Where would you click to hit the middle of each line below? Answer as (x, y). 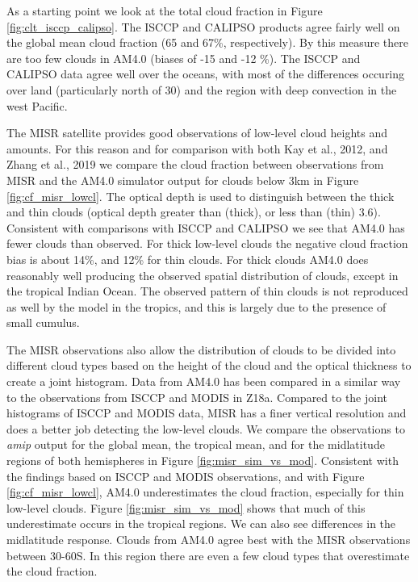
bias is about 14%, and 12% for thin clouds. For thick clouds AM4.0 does (188, 259)
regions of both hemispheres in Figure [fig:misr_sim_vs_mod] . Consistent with (203, 461)
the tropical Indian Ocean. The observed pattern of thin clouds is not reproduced (207, 291)
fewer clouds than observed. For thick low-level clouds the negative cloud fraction (207, 243)
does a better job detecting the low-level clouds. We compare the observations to (206, 428)
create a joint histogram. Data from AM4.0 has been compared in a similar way (204, 381)
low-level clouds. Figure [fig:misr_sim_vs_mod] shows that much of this (186, 507)
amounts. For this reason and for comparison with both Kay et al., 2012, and (197, 148)
